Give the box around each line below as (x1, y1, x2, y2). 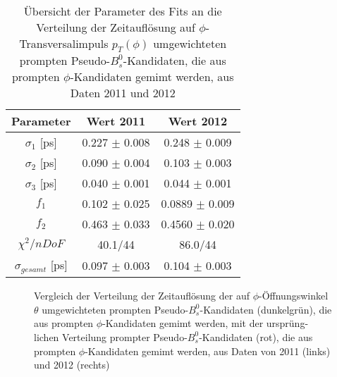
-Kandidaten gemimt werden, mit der (102, 316, 264, 330)
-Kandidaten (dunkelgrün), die (200, 302, 332, 316)
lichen (34, 329, 59, 344)
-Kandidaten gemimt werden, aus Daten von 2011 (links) (85, 343, 331, 358)
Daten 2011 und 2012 (70, 85, 176, 101)
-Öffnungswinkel (259, 288, 329, 303)
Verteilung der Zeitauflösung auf (36, 19, 195, 35)
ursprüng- (266, 316, 309, 330)
